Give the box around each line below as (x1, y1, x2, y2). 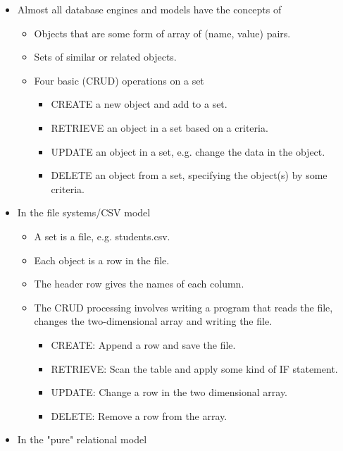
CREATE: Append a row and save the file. (51, 337, 236, 352)
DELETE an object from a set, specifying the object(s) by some (51, 168, 328, 183)
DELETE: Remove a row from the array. (51, 408, 227, 423)
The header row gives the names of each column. (34, 276, 244, 291)
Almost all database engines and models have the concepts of (17, 2, 282, 16)
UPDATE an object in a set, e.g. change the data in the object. (51, 144, 325, 159)
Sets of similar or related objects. (34, 49, 177, 64)
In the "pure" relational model (17, 432, 147, 447)
